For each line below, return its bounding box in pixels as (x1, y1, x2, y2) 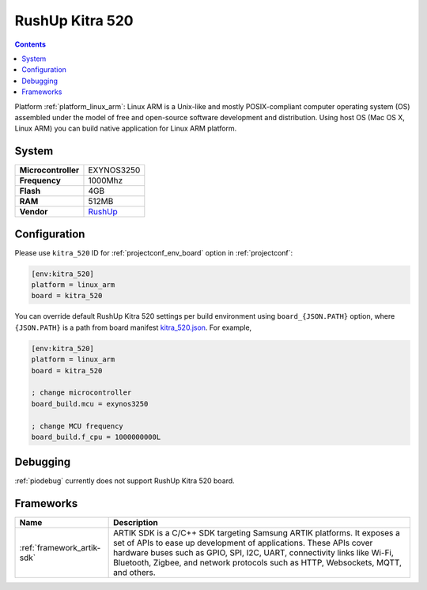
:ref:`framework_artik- (19, 543, 101, 554)
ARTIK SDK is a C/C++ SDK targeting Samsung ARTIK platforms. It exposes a (113, 528, 401, 539)
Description (113, 517, 158, 528)
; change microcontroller (31, 388, 132, 397)
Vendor (19, 206, 48, 217)
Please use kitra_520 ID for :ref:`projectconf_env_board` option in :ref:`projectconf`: (14, 248, 293, 257)
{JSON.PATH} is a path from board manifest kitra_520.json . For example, (14, 323, 252, 332)
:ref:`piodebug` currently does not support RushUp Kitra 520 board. (14, 476, 235, 486)
